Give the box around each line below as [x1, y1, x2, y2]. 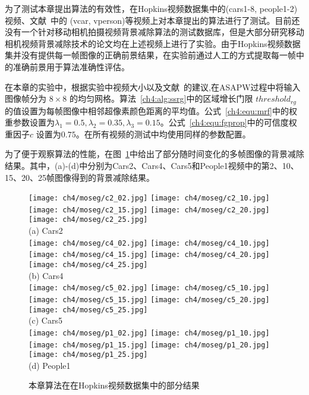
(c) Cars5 [29, 314, 62, 327]
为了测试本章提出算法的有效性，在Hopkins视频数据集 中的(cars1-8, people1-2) [5, 2, 298, 14]
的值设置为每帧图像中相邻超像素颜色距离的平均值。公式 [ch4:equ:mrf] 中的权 [5, 104, 298, 117]
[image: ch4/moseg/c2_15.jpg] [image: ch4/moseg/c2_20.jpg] [29, 205, 270, 214]
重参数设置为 [5, 116, 55, 128]
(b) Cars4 [29, 269, 64, 281]
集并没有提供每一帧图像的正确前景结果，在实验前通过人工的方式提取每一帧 [5, 49, 296, 61]
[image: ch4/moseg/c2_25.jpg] [29, 215, 148, 224]
